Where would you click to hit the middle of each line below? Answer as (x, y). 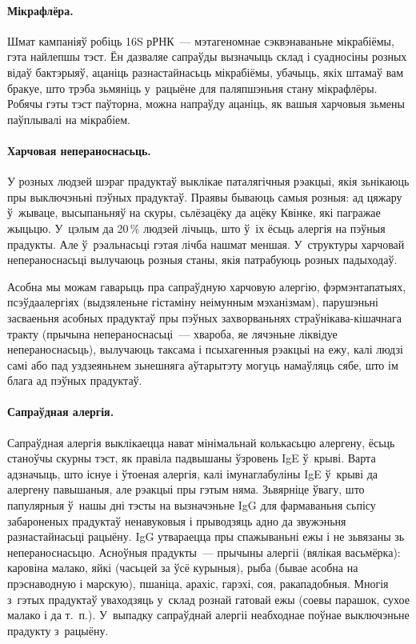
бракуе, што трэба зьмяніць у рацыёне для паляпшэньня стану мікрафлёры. (192, 88)
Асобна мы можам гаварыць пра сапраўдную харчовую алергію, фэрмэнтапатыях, (207, 286)
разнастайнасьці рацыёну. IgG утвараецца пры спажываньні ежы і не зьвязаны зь (206, 536)
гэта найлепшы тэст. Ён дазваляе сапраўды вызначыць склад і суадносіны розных (207, 56)
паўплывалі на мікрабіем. (69, 119)
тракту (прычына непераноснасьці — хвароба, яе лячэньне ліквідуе (172, 333)
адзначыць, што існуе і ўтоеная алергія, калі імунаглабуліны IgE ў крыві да (193, 473)
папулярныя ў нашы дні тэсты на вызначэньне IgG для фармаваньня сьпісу (192, 505)
